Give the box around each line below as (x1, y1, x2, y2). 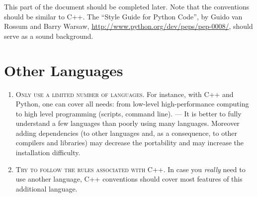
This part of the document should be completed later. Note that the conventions (4, 1, 250, 11)
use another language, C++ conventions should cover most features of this (15, 174, 243, 184)
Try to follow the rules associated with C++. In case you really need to (15, 164, 246, 174)
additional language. (15, 183, 78, 194)
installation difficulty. (15, 147, 81, 158)
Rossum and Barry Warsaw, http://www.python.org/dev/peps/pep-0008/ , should (4, 21, 253, 31)
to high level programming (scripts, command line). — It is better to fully (15, 108, 242, 118)
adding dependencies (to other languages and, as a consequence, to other (15, 127, 238, 138)
